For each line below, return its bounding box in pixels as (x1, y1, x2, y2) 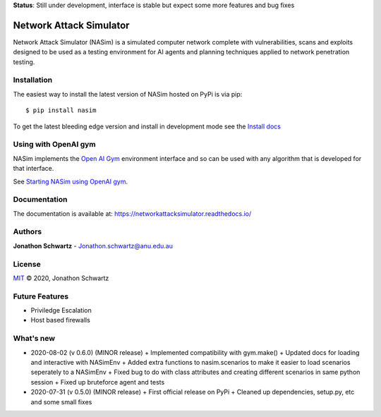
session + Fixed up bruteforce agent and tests (30, 377, 165, 386)
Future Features (13, 291, 69, 301)
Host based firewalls (30, 316, 91, 325)
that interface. (13, 164, 54, 173)
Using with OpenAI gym (13, 140, 97, 150)
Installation (13, 75, 53, 85)
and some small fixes (30, 397, 92, 406)
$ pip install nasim (25, 107, 97, 114)
